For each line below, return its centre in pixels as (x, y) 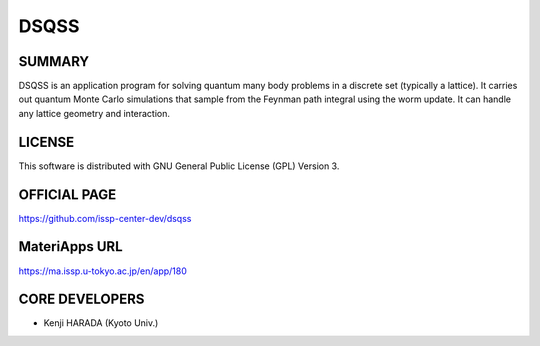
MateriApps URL (71, 246)
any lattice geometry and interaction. (94, 113)
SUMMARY (54, 61)
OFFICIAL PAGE (67, 194)
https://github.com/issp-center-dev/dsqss (105, 218)
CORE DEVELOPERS (81, 299)
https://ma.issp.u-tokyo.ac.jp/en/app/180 (102, 271)
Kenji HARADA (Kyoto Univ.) (101, 323)
